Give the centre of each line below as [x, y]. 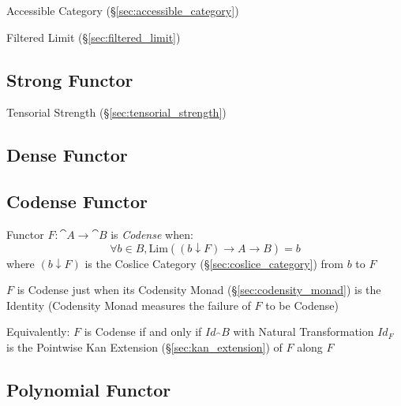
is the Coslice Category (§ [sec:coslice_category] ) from [214, 263]
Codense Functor [77, 201]
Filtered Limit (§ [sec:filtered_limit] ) [94, 37]
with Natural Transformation [304, 332]
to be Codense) [302, 305]
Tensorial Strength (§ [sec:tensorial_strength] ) [116, 112]
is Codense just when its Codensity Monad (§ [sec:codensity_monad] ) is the [199, 290]
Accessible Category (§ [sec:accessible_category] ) [123, 10]
